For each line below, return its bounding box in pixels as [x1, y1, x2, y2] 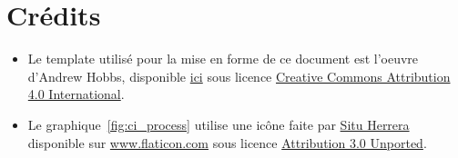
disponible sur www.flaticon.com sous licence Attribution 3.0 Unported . [27, 133, 427, 152]
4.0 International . [27, 84, 125, 104]
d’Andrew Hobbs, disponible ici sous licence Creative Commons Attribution [27, 66, 451, 85]
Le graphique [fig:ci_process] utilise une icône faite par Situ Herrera [27, 114, 410, 133]
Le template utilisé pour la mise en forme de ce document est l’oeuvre [27, 49, 419, 68]
